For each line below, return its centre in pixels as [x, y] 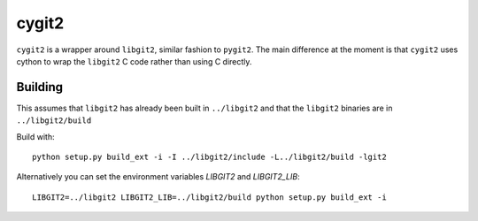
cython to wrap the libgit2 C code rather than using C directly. [134, 61]
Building [40, 87]
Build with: [35, 136]
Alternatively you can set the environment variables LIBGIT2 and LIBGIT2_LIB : [158, 177]
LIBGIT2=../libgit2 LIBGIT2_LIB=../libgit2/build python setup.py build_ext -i [209, 197]
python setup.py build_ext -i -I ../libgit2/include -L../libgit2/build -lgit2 [209, 157]
